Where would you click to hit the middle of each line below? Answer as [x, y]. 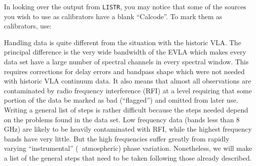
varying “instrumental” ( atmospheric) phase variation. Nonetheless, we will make [128, 148]
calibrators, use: [28, 26]
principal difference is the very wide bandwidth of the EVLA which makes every [125, 52]
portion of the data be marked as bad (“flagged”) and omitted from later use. [121, 100]
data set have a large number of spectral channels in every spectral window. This [126, 62]
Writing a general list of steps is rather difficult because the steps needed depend [126, 110]
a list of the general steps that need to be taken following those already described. [128, 157]
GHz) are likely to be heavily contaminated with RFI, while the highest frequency [128, 129]
